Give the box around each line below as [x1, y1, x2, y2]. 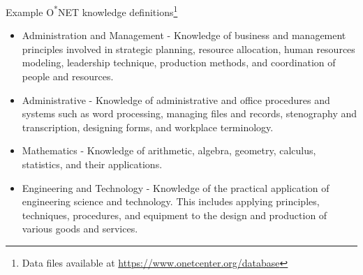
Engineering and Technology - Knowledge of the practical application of [22, 180, 329, 195]
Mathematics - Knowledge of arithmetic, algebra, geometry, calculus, [22, 143, 316, 158]
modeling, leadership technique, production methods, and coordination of [22, 55, 336, 70]
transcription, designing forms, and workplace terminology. [22, 119, 274, 134]
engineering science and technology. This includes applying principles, [22, 194, 320, 209]
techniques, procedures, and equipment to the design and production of [22, 207, 327, 222]
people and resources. [22, 69, 114, 84]
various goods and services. [22, 221, 138, 236]
